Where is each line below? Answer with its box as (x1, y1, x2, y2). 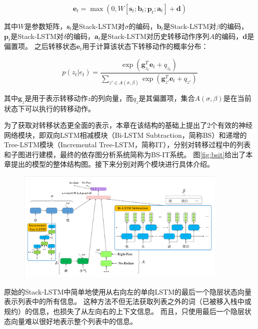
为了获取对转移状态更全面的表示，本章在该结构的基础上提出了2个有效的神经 (4, 120, 252, 130)
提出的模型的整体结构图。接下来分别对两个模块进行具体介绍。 (10, 159, 214, 169)
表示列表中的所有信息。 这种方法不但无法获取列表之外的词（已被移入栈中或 (4, 296, 251, 307)
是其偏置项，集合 (138, 92, 195, 103)
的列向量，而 (90, 92, 133, 103)
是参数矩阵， (24, 21, 67, 31)
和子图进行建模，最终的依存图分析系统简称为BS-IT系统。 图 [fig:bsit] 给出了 (4, 149, 246, 159)
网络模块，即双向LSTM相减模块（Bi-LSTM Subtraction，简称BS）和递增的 (4, 129, 247, 140)
